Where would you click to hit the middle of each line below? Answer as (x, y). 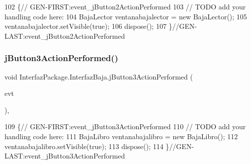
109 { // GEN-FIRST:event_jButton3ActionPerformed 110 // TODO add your (125, 126)
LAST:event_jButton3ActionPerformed (65, 156)
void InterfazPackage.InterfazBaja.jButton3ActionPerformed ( (99, 76)
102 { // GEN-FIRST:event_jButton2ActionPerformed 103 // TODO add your (125, 6)
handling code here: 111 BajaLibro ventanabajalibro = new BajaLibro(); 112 (121, 136)
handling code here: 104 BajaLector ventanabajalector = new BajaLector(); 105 (126, 16)
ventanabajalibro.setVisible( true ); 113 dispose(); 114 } (87, 146)
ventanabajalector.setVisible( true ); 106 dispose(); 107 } (88, 26)
